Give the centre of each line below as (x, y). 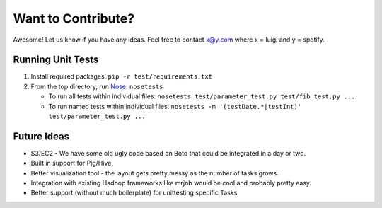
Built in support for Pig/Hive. (72, 163)
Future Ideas (41, 136)
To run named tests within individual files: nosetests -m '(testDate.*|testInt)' (175, 106)
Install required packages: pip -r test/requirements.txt (122, 76)
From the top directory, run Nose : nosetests (97, 86)
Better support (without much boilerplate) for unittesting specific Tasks (134, 193)
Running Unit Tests (56, 60)
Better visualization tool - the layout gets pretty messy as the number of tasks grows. (155, 173)
